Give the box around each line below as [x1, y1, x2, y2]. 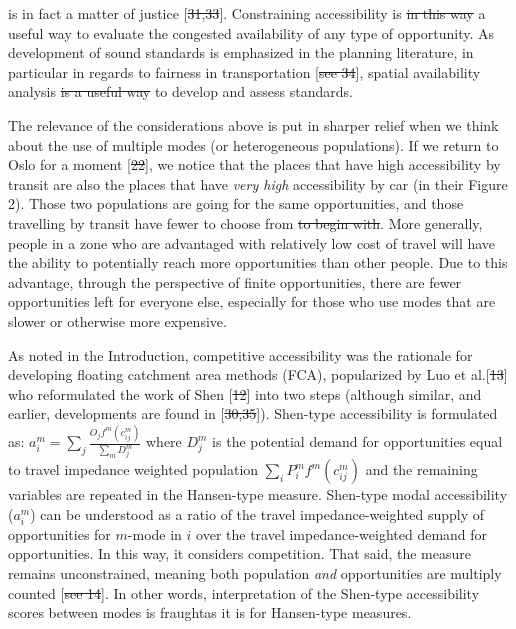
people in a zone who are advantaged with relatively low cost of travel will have [8, 232, 496, 253]
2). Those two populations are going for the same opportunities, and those [8, 193, 464, 214]
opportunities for [8, 523, 111, 544]
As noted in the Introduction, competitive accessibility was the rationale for [8, 344, 473, 365]
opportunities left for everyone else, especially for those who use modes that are [8, 291, 496, 312]
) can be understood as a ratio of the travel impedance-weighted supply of [30, 503, 485, 524]
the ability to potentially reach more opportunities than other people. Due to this [8, 252, 508, 273]
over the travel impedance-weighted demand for [196, 523, 488, 544]
